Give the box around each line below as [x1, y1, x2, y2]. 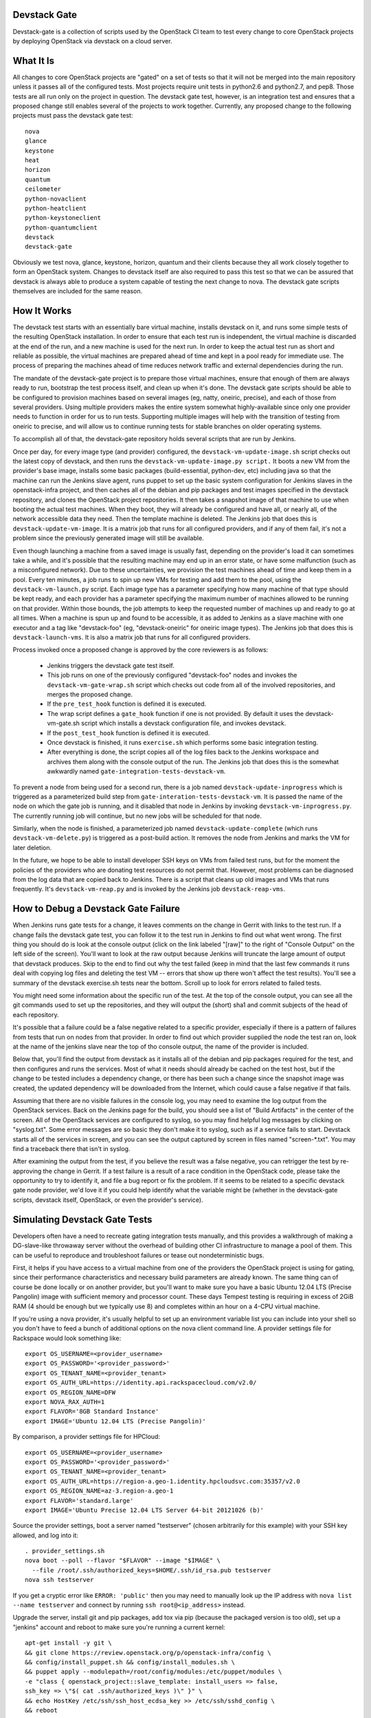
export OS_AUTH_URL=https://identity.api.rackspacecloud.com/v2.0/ [25, 1379, 257, 1387]
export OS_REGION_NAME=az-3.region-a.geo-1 [25, 1487, 174, 1495]
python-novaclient [25, 194, 87, 203]
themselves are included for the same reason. [12, 287, 143, 295]
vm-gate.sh [47, 719, 80, 728]
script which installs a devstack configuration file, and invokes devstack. [81, 719, 286, 728]
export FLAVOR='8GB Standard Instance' [25, 1407, 159, 1416]
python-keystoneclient [25, 214, 102, 222]
